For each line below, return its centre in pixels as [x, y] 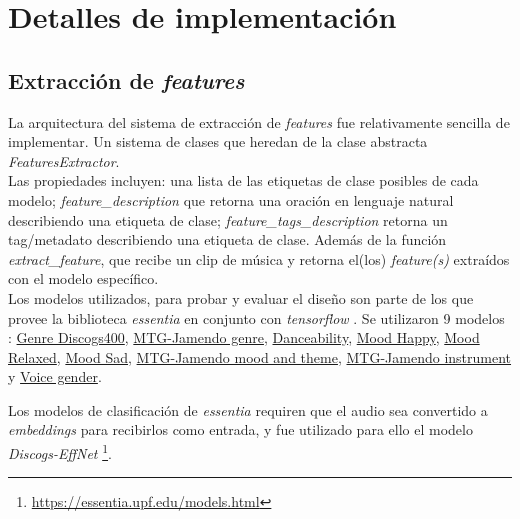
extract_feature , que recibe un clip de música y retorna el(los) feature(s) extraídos [259, 258]
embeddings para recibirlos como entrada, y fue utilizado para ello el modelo [240, 429]
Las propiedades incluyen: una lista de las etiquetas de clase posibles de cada [243, 180]
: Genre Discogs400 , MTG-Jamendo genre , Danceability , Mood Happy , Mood [244, 337]
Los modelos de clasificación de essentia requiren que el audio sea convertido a [248, 409]
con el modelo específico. [83, 278]
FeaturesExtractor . [64, 160]
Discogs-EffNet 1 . [60, 451]
